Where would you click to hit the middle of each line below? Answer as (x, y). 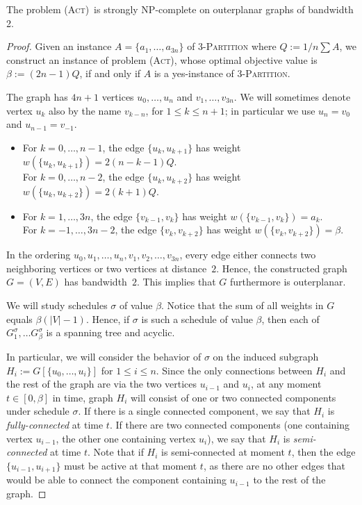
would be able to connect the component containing (116, 480)
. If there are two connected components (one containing (229, 424)
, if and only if (110, 73)
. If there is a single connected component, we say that (194, 411)
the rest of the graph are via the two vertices (102, 384)
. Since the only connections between (234, 370)
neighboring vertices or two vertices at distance (107, 268)
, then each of (290, 318)
